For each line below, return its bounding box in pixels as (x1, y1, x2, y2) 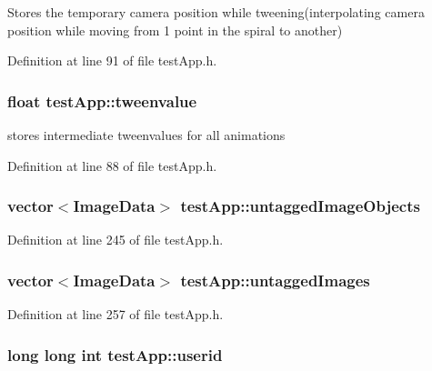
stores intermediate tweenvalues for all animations (7, 125, 286, 144)
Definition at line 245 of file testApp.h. (7, 230, 224, 249)
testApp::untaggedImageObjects (180, 195, 420, 217)
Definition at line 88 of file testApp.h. (7, 155, 217, 175)
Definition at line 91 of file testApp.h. (7, 51, 217, 70)
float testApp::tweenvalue (7, 89, 197, 112)
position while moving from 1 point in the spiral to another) (7, 20, 343, 39)
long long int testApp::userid (7, 343, 223, 366)
